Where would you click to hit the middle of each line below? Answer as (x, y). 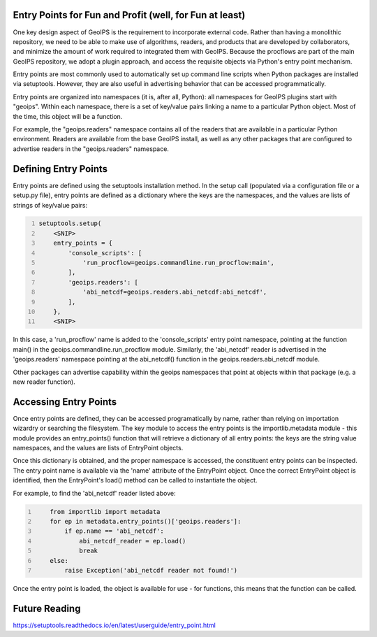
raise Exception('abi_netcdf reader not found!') (151, 570)
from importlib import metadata (105, 511)
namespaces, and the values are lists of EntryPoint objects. (98, 448)
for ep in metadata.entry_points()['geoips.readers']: (146, 521)
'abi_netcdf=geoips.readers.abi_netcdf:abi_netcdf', (175, 292)
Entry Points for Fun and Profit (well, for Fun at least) (129, 15)
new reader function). (44, 382)
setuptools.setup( (70, 223)
